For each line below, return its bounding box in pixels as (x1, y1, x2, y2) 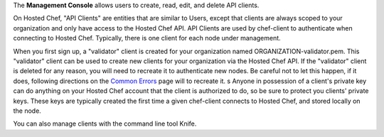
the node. (13, 106, 42, 115)
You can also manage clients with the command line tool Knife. (13, 119, 197, 128)
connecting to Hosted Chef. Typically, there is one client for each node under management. (13, 34, 281, 43)
